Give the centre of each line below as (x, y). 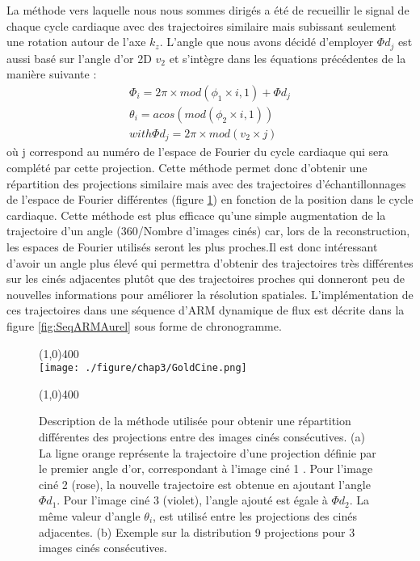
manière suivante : (52, 74)
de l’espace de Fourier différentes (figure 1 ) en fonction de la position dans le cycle (210, 199)
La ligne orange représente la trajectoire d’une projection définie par (208, 452)
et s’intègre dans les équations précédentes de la (288, 58)
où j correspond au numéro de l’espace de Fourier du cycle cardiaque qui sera (197, 152)
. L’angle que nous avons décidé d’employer (267, 42)
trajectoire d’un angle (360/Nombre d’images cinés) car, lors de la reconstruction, (208, 231)
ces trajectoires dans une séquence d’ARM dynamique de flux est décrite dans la (206, 310)
